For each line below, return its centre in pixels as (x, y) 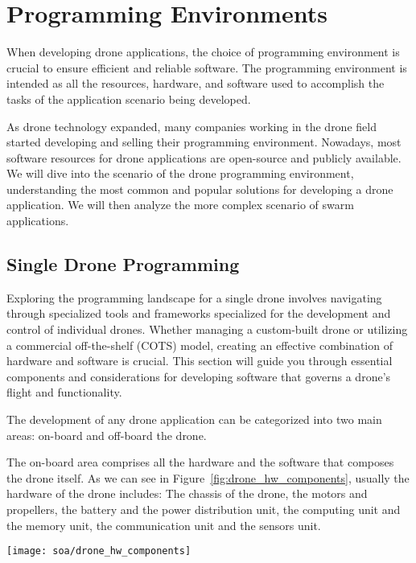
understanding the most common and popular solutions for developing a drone (200, 189)
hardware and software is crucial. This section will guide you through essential (200, 361)
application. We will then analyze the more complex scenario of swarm (180, 205)
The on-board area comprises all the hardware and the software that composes (200, 462)
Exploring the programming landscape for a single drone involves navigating (194, 297)
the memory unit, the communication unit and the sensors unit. (164, 525)
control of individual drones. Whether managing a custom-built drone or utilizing (207, 329)
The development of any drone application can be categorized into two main (194, 419)
